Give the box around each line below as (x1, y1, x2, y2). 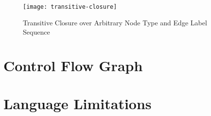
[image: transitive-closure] (23, 3, 117, 10)
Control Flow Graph (3, 56, 143, 76)
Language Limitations (3, 94, 152, 114)
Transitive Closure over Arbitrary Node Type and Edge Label (23, 17, 207, 27)
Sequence (23, 27, 50, 37)
